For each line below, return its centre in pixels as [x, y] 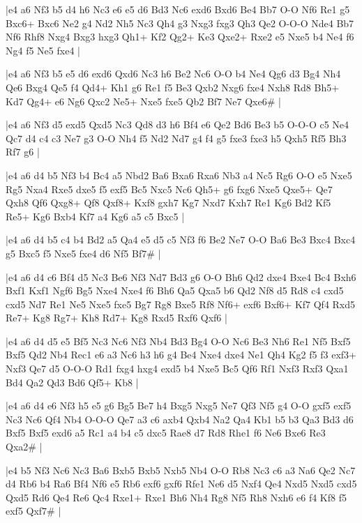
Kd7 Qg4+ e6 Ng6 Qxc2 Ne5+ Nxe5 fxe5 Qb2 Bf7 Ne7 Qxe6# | [143, 101]
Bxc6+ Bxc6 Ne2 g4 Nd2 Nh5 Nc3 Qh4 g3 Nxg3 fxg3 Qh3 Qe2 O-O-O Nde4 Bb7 [180, 23]
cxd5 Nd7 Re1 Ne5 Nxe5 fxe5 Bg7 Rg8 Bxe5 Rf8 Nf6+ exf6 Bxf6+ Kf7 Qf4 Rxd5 [181, 304]
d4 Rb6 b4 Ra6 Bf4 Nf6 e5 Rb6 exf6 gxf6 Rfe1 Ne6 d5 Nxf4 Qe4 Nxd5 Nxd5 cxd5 [181, 484]
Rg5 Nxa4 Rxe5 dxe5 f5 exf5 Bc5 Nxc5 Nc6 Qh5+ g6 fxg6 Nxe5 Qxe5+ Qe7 [169, 189]
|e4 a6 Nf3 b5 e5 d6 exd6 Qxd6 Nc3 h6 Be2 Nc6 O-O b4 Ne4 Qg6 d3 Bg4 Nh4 [173, 74]
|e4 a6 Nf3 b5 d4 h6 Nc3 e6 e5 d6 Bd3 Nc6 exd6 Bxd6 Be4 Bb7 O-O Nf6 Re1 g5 [178, 9]
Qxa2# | [24, 447]
